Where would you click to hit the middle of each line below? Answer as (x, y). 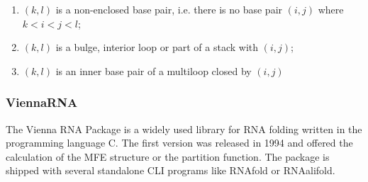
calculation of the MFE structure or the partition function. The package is (168, 156)
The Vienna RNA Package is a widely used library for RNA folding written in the (184, 129)
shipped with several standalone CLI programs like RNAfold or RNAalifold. (171, 170)
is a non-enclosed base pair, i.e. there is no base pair (169, 9)
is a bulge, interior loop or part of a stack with (157, 47)
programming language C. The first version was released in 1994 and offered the (179, 143)
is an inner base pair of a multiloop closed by (154, 70)
